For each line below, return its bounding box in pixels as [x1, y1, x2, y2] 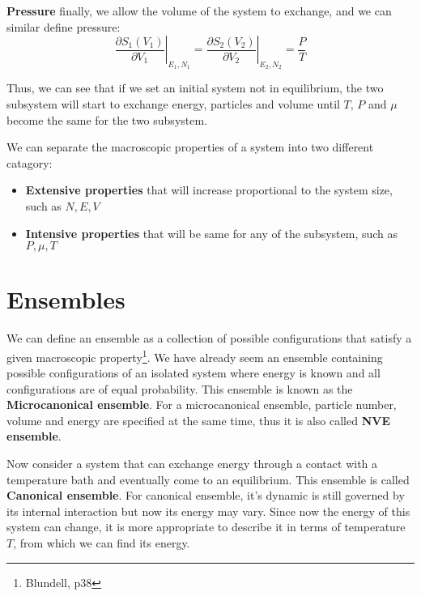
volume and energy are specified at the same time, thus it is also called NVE [6, 411, 391, 428]
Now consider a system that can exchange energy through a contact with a [6, 455, 378, 472]
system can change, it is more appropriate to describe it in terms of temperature [6, 518, 406, 535]
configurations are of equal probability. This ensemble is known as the [6, 380, 353, 397]
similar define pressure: [6, 18, 121, 35]
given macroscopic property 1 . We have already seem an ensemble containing [6, 346, 383, 365]
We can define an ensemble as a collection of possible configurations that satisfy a [6, 330, 412, 347]
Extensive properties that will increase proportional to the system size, [25, 181, 393, 198]
